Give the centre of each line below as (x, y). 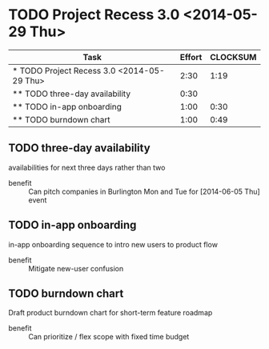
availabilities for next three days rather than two (87, 167)
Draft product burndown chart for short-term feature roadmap (110, 313)
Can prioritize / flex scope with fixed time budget (109, 337)
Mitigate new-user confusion (76, 268)
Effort (191, 57)
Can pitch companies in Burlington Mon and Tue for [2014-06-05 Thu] (144, 191)
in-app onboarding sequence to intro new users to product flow (113, 244)
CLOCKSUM (233, 57)
